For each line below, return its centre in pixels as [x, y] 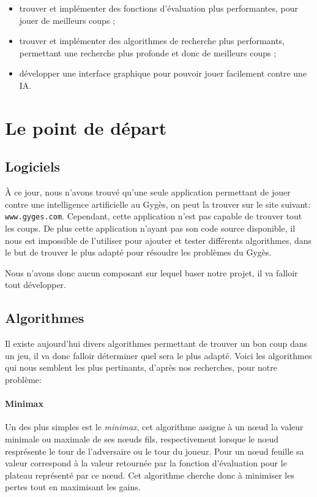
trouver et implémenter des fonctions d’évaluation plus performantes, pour [158, 8]
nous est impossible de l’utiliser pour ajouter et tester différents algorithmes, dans [158, 240]
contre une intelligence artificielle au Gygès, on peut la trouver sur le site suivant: [158, 204]
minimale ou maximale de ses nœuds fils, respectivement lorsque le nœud [142, 438]
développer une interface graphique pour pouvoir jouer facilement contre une [163, 73]
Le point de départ [86, 127]
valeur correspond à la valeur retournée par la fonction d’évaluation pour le [146, 463]
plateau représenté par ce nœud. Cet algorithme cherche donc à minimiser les [150, 475]
